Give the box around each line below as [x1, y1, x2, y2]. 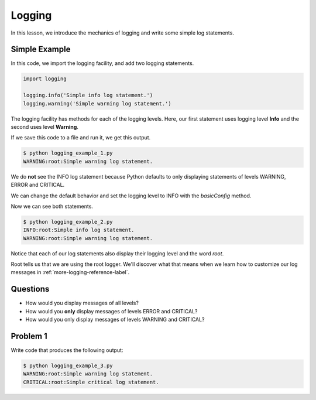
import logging [23, 76, 67, 82]
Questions [11, 284, 50, 294]
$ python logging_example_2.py [23, 218, 114, 225]
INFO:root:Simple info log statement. [23, 227, 135, 234]
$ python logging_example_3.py [23, 363, 114, 369]
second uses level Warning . [11, 123, 79, 130]
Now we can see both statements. [11, 203, 94, 210]
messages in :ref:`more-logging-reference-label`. [11, 269, 130, 276]
